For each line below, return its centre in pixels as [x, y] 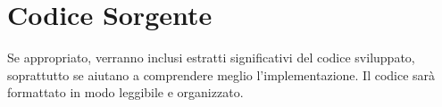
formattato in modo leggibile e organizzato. [125, 92]
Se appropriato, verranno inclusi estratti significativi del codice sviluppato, [211, 58]
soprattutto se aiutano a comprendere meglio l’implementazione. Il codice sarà [221, 74]
